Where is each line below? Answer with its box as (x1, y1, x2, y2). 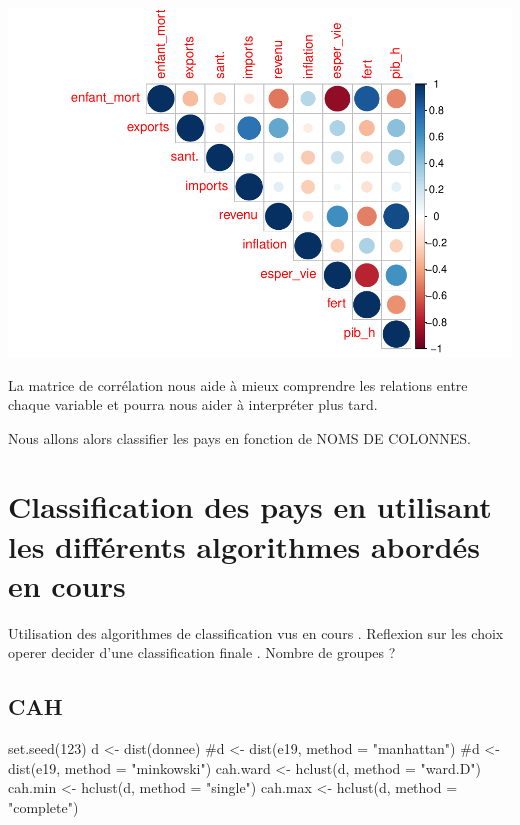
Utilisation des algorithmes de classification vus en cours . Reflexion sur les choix (8, 622, 504, 643)
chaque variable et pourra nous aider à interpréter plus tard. (8, 394, 378, 415)
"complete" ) (8, 796, 79, 817)
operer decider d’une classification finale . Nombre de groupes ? (8, 642, 396, 663)
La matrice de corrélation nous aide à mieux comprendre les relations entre (8, 374, 468, 395)
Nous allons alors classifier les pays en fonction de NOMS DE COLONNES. (8, 427, 472, 448)
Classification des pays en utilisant (8, 486, 492, 527)
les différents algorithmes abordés (8, 525, 481, 566)
